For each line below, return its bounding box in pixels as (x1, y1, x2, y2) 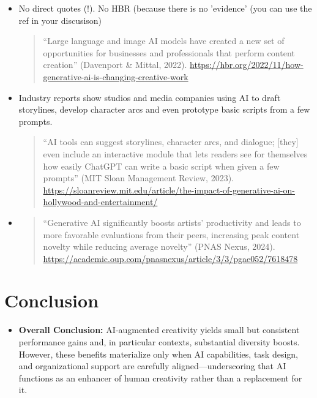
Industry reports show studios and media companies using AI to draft (18, 91, 281, 103)
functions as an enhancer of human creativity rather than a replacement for (18, 371, 302, 384)
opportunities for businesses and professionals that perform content (43, 46, 295, 59)
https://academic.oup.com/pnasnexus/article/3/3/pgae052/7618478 (43, 252, 298, 265)
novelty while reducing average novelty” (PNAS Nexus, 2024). (43, 240, 275, 253)
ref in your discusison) (18, 13, 102, 26)
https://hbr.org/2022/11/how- (190, 58, 304, 71)
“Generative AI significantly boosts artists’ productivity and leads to (43, 216, 301, 228)
